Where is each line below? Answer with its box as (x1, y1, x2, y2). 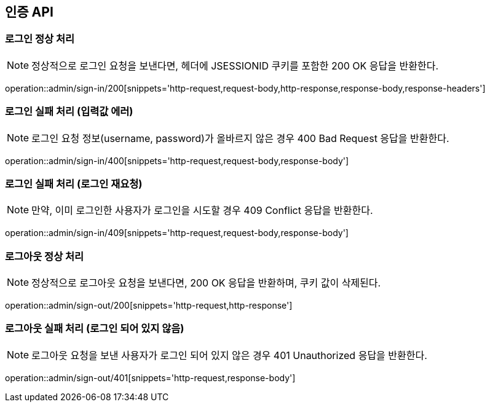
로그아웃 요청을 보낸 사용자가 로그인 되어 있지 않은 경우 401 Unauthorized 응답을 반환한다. (31, 349, 427, 362)
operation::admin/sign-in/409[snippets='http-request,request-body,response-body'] (5, 227, 349, 239)
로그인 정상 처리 (5, 33, 75, 45)
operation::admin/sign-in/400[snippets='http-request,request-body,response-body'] (5, 155, 349, 166)
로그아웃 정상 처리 (5, 250, 84, 263)
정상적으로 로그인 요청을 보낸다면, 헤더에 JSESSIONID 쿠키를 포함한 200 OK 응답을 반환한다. (31, 59, 439, 72)
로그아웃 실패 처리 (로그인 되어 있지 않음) (5, 322, 184, 335)
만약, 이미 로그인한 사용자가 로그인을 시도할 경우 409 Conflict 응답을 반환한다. (31, 204, 373, 217)
